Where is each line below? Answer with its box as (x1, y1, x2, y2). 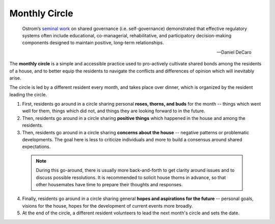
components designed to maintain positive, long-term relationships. (22, 40, 164, 46)
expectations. (22, 143, 51, 150)
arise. (9, 74, 21, 81)
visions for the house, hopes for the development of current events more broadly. (22, 203, 193, 209)
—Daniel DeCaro (216, 49, 252, 55)
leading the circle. (9, 91, 47, 97)
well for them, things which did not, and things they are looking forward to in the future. (22, 108, 206, 114)
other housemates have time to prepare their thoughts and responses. (36, 181, 183, 187)
